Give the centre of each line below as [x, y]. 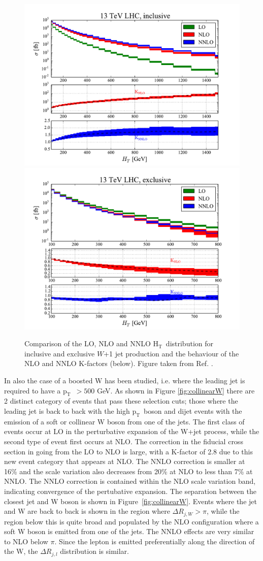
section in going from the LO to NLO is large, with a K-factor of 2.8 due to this [128, 451]
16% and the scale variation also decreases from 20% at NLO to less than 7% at [128, 471]
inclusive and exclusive [60, 353]
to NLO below [26, 541]
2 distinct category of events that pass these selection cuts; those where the [121, 401]
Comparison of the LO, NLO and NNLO [88, 343]
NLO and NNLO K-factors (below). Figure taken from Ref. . [119, 363]
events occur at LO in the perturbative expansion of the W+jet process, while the [132, 431]
